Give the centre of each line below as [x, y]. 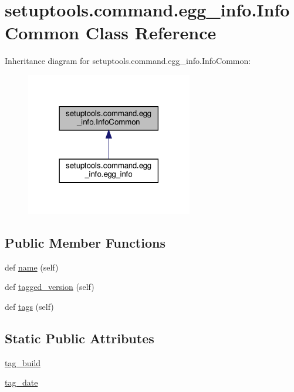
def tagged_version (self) [50, 287]
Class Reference [151, 33]
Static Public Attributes [80, 338]
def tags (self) [29, 306]
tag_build [23, 362]
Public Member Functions [85, 242]
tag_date [21, 382]
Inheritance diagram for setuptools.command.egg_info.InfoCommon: [128, 61]
